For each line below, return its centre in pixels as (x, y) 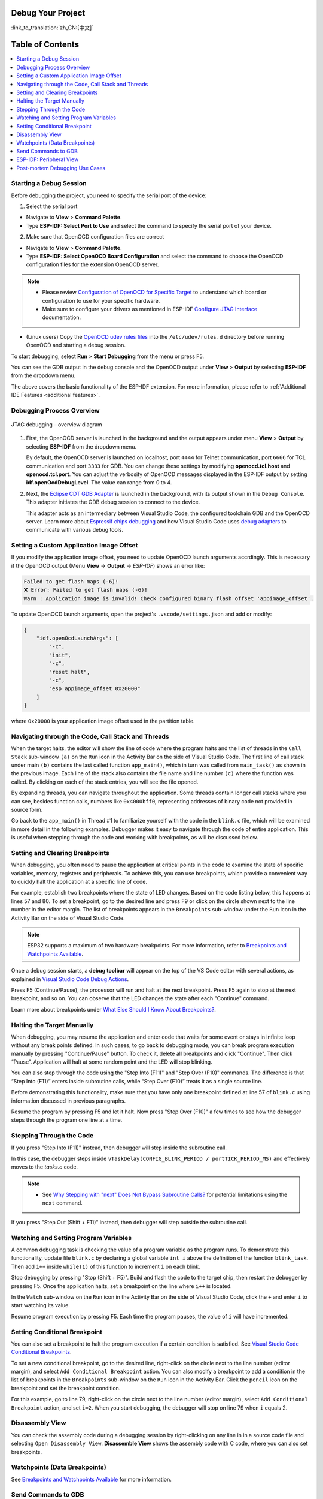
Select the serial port (52, 206)
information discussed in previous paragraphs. (68, 1101)
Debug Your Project (48, 13)
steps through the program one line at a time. (67, 1120)
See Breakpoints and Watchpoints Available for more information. (91, 1479)
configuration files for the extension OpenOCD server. (92, 264)
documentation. (62, 317)
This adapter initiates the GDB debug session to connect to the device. (113, 502)
